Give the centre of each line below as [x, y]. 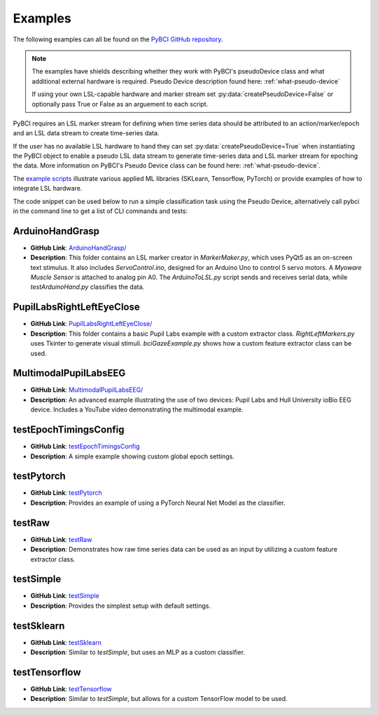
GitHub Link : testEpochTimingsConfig [85, 447]
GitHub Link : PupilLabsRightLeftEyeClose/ [91, 324]
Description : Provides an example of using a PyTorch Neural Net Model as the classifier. [158, 503]
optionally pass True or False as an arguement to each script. [120, 104]
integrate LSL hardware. [48, 189]
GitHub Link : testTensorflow [71, 689]
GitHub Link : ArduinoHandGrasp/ [78, 247]
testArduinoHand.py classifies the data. [87, 287]
